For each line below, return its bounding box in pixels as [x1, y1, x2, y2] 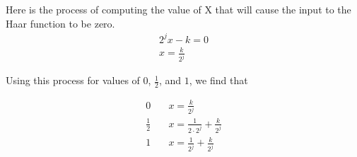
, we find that [189, 73, 248, 88]
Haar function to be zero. [6, 16, 115, 30]
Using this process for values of [6, 73, 140, 88]
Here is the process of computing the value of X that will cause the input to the [6, 2, 351, 16]
